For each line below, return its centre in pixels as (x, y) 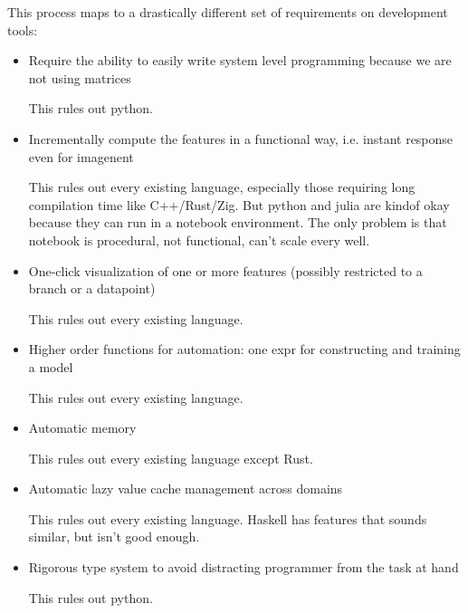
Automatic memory (82, 428)
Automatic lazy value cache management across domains (186, 488)
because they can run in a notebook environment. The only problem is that (238, 222)
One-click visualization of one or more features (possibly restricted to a (225, 270)
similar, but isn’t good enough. (114, 536)
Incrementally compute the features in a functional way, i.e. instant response (241, 138)
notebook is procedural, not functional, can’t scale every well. (199, 239)
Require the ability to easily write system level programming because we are (240, 60)
